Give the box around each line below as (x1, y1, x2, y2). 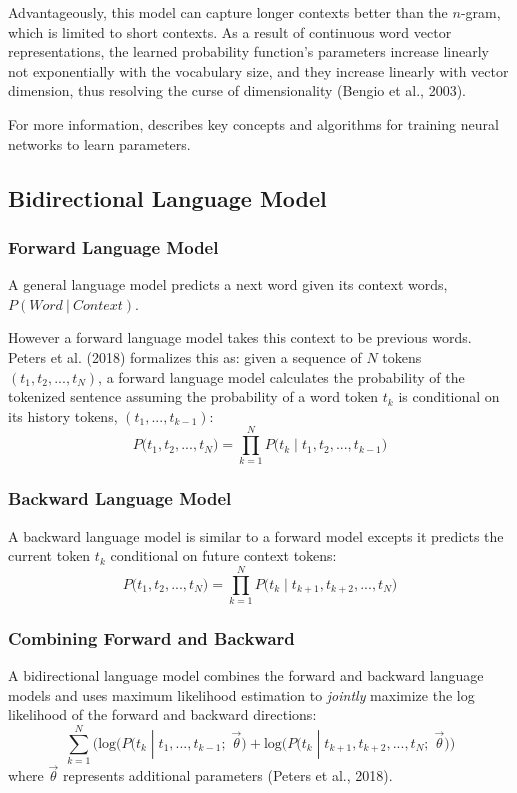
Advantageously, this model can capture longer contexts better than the (8, 2, 448, 22)
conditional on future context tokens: (110, 545, 337, 566)
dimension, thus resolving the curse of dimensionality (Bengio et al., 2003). (8, 80, 466, 101)
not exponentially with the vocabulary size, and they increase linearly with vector (8, 60, 509, 81)
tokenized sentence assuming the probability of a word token (8, 386, 379, 407)
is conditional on (398, 386, 500, 407)
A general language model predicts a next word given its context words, (8, 274, 448, 295)
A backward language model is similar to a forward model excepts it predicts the (8, 525, 504, 546)
